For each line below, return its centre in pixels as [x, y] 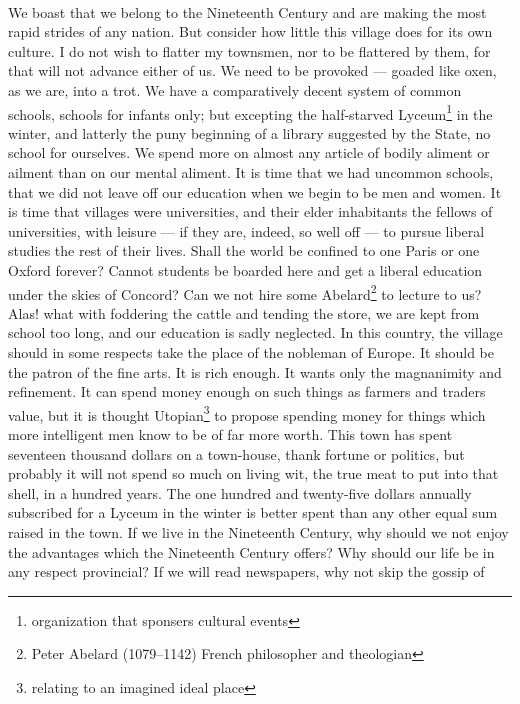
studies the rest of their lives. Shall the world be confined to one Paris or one [244, 250]
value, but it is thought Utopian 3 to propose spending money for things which [247, 413]
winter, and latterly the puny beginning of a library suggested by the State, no [249, 132]
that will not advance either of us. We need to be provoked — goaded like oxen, [252, 70]
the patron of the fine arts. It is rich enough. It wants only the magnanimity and [255, 371]
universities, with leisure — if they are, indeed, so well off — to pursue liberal [246, 230]
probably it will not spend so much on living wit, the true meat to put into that [253, 473]
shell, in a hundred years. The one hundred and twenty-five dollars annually [240, 492]
